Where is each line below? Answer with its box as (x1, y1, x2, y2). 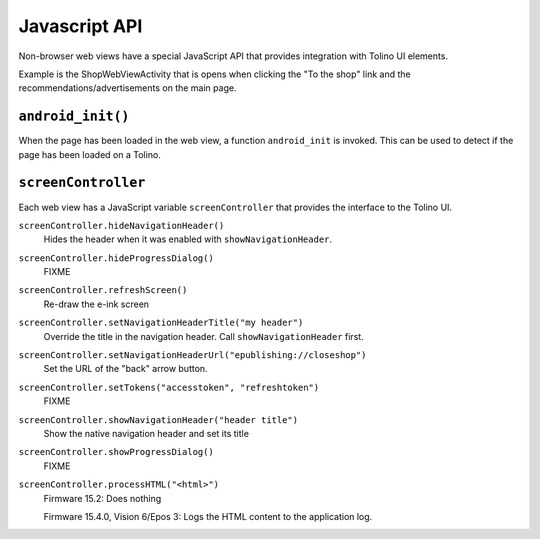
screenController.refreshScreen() (18, 285, 188, 296)
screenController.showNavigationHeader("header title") (18, 414, 299, 425)
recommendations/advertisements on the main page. (18, 82, 237, 94)
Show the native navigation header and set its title (43, 428, 250, 439)
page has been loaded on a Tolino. (18, 148, 162, 160)
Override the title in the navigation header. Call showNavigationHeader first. (43, 330, 364, 342)
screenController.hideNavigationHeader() (18, 220, 225, 231)
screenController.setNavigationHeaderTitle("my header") (18, 317, 304, 329)
